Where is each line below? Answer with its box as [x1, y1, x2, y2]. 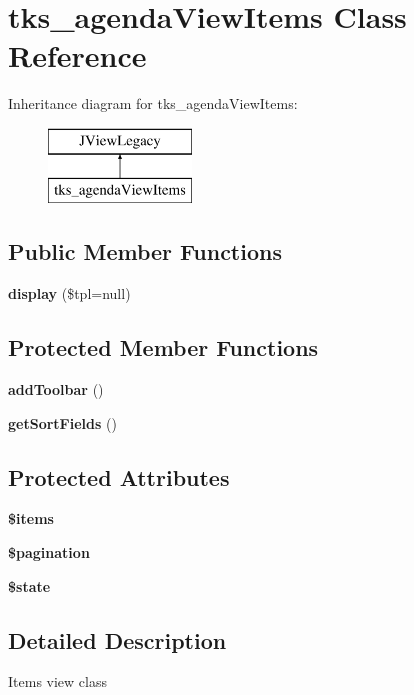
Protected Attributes [8, 461, 230, 492]
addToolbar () [8, 379, 104, 400]
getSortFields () [8, 412, 117, 433]
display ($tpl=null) [8, 283, 131, 304]
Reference [8, 35, 147, 76]
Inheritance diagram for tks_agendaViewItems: [8, 93, 298, 114]
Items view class [8, 671, 107, 692]
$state [8, 575, 51, 596]
